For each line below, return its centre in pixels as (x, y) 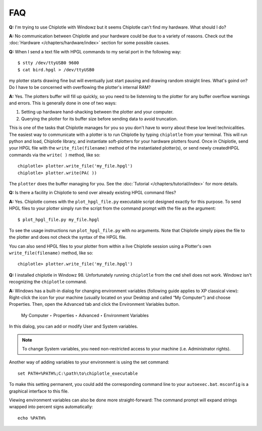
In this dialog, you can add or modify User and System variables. (74, 326)
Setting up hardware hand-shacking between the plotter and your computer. (97, 112)
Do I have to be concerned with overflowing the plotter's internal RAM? (80, 87)
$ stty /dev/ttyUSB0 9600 (49, 63)
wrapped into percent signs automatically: (51, 407)
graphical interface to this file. (39, 391)
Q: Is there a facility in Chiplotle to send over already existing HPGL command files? (93, 193)
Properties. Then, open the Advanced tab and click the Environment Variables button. (94, 304)
